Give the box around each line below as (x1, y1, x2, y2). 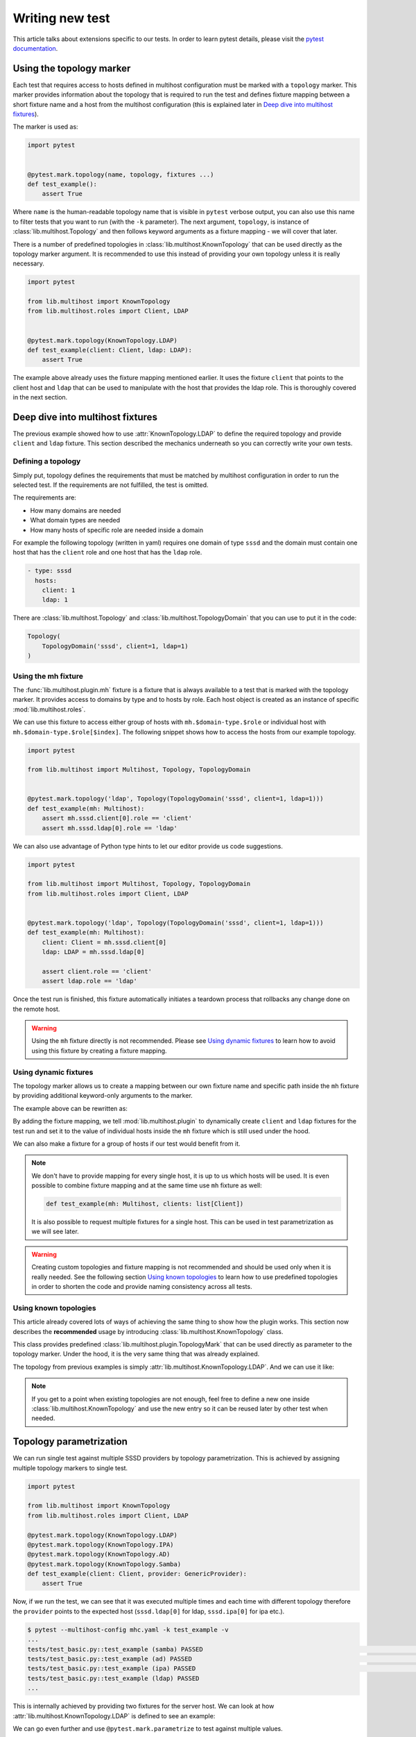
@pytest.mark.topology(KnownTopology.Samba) (27, 1560, 182, 1568)
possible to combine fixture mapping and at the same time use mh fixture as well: (31, 1181, 263, 1189)
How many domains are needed (30, 506, 121, 514)
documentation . (12, 44, 58, 52)
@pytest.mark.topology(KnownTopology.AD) (27, 1550, 171, 1558)
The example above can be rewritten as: (12, 1104, 128, 1112)
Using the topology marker (12, 63, 131, 74)
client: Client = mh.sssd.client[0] (42, 938, 166, 946)
